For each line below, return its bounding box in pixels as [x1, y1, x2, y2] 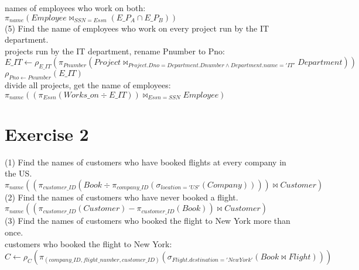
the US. [5, 167, 32, 179]
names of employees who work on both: [5, 2, 146, 13]
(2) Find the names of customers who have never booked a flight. [5, 191, 238, 203]
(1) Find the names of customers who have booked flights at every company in [5, 155, 286, 168]
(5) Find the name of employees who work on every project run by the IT [5, 22, 269, 34]
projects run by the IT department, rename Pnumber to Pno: [5, 44, 225, 57]
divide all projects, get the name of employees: [5, 78, 171, 91]
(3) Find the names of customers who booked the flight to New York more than [5, 214, 290, 227]
